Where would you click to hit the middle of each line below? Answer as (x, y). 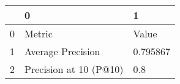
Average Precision (62, 51)
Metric (39, 33)
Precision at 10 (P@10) (74, 69)
